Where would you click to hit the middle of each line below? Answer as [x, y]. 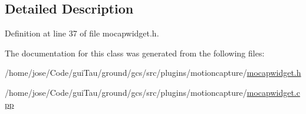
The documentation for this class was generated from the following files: [135, 53]
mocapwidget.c [273, 92]
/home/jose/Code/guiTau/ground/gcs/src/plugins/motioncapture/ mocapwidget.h [153, 73]
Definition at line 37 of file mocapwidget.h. [82, 33]
